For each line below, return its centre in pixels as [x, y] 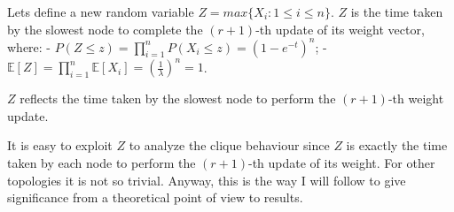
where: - [29, 46]
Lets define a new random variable [101, 11]
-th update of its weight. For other [342, 162]
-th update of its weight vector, [340, 29]
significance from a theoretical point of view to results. [155, 197]
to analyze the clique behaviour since [229, 145]
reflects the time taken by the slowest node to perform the [178, 98]
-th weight [416, 98]
